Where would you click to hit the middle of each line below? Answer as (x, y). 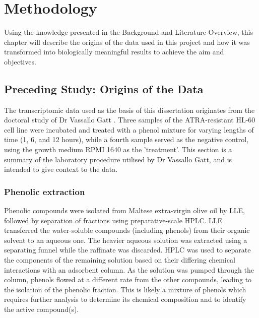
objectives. (20, 61)
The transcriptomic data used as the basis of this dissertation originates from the (129, 110)
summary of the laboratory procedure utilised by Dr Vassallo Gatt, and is (118, 159)
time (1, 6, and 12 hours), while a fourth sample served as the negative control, (126, 139)
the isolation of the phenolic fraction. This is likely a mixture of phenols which (125, 289)
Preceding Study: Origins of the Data (104, 88)
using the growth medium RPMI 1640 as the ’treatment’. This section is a (118, 149)
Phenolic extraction (45, 191)
